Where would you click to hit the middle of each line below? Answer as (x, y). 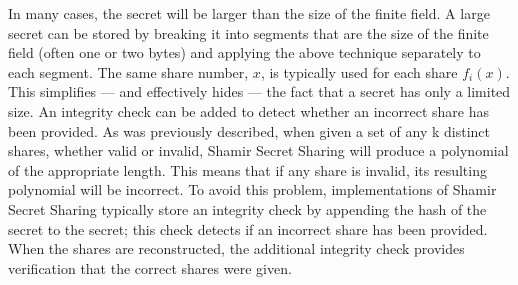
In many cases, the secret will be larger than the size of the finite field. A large (249, 13)
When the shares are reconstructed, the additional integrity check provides (236, 248)
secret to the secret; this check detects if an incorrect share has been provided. (248, 228)
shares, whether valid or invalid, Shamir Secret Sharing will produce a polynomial (258, 150)
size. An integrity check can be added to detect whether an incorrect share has (249, 110)
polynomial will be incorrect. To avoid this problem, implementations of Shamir (252, 189)
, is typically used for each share (359, 71)
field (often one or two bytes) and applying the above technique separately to (244, 52)
